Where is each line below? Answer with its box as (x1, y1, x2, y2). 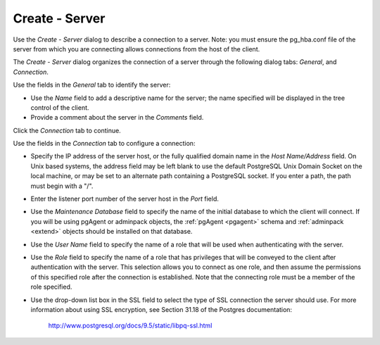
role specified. (30, 282, 72, 291)
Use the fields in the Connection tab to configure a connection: (13, 139, 196, 148)
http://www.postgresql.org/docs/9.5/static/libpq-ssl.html (48, 321, 213, 330)
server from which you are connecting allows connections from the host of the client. (13, 44, 260, 53)
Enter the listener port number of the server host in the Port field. (30, 194, 220, 203)
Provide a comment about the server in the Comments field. (30, 113, 204, 122)
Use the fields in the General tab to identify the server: (13, 81, 171, 89)
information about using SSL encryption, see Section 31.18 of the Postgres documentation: (30, 305, 292, 313)
